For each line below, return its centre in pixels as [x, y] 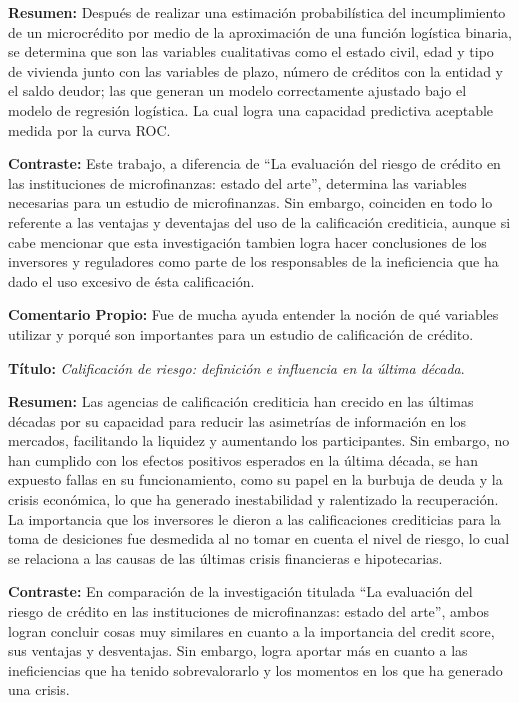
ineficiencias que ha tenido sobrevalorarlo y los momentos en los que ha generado [255, 669]
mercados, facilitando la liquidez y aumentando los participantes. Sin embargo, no [259, 440]
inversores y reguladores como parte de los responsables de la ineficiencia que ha [253, 261]
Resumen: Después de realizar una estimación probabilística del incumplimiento [257, 12]
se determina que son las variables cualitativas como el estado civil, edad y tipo [251, 51]
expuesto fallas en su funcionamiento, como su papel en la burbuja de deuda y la [255, 479]
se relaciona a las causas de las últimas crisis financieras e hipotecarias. [225, 557]
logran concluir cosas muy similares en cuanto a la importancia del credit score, [251, 630]
